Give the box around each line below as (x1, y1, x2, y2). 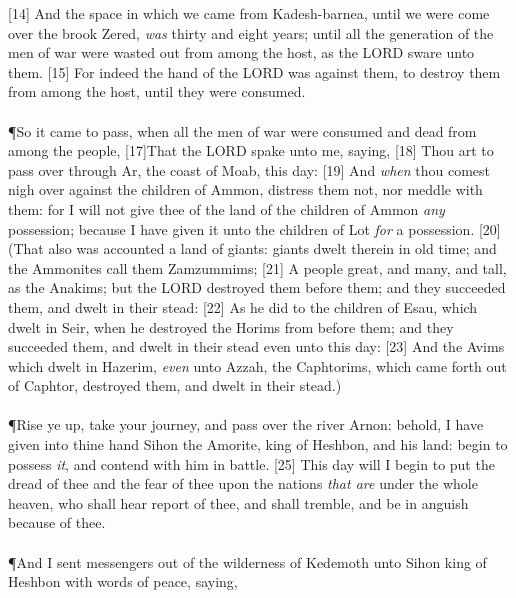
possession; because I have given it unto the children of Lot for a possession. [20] (8, 218, 501, 239)
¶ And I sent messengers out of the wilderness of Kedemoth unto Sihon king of (8, 551, 487, 572)
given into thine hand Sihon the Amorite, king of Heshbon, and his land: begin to (8, 434, 508, 455)
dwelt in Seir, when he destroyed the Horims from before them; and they (8, 316, 454, 337)
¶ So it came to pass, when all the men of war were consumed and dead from (8, 120, 477, 141)
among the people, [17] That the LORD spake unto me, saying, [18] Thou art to (8, 140, 494, 161)
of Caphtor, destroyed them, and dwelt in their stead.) (8, 375, 342, 396)
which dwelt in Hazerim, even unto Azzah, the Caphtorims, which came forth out (8, 355, 507, 376)
